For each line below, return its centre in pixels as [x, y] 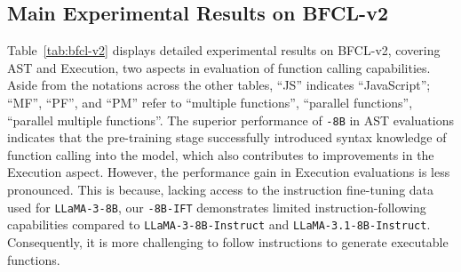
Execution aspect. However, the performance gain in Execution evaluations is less [229, 172]
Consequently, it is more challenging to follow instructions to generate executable [228, 241]
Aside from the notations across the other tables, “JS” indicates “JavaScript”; [219, 85]
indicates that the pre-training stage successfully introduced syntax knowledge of [227, 137]
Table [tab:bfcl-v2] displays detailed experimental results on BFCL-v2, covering [224, 50]
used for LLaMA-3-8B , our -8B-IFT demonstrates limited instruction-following [217, 207]
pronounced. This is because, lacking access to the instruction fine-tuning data [221, 190]
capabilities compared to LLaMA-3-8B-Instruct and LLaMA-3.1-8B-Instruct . [219, 224]
